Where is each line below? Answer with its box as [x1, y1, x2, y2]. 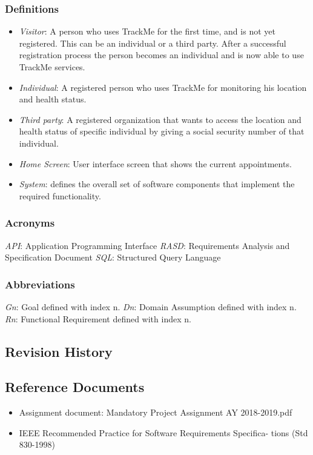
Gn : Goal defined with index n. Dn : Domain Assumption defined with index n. [5, 300, 297, 313]
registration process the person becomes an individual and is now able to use [19, 48, 304, 61]
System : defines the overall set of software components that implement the [19, 178, 295, 190]
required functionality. [19, 189, 101, 202]
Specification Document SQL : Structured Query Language [5, 251, 221, 264]
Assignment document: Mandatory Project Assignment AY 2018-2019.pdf [19, 406, 292, 419]
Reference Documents [5, 377, 145, 396]
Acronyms [5, 215, 55, 230]
